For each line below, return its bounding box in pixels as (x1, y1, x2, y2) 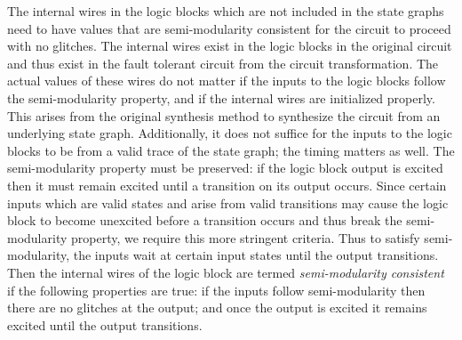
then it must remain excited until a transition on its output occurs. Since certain (7, 175, 447, 194)
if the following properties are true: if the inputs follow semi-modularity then (7, 280, 426, 299)
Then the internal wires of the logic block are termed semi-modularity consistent (7, 263, 444, 281)
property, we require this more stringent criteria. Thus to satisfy (71, 228, 420, 247)
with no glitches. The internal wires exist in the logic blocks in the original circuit (7, 36, 452, 55)
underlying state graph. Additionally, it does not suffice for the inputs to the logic (7, 124, 452, 142)
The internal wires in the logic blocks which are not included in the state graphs (7, 2, 444, 20)
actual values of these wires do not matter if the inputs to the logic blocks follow (7, 71, 446, 90)
